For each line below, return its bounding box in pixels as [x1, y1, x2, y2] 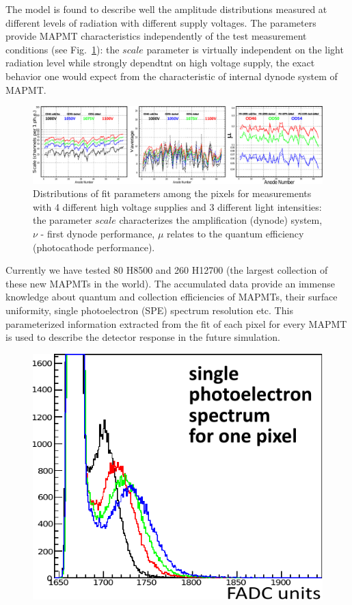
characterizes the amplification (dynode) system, [119, 213, 323, 227]
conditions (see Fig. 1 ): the [5, 42, 120, 56]
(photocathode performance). [33, 240, 155, 254]
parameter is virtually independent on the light [146, 42, 344, 56]
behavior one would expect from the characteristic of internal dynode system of [5, 68, 338, 83]
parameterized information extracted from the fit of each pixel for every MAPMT [5, 316, 347, 331]
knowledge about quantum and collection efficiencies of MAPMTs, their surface [5, 289, 338, 304]
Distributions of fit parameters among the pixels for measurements [33, 186, 312, 201]
